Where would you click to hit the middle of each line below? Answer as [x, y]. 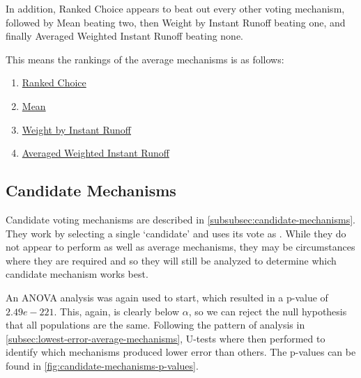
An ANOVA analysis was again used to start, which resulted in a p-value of [167, 297]
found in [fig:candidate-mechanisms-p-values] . [102, 365]
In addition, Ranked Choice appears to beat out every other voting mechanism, [175, 8]
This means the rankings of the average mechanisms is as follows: [145, 59]
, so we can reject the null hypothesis [268, 311]
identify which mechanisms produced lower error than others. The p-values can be [181, 352]
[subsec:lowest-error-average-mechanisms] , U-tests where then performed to [166, 338]
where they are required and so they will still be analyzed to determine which [171, 260]
